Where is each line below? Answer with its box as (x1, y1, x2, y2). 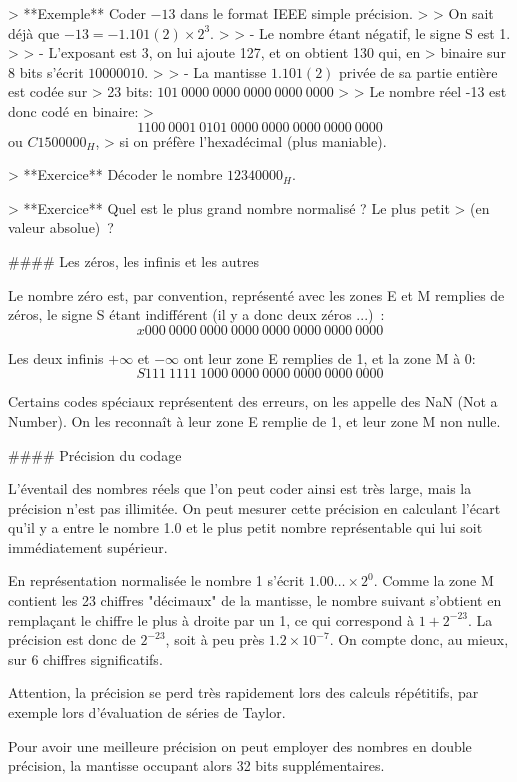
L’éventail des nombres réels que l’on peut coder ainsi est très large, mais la (8, 478, 472, 499)
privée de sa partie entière (339, 61, 498, 82)
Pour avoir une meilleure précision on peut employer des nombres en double (8, 735, 472, 756)
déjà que (8, 22, 60, 43)
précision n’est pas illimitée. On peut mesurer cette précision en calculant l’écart (8, 497, 501, 518)
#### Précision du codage (8, 444, 182, 465)
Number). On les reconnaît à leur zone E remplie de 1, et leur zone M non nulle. (8, 410, 501, 431)
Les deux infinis (8, 347, 104, 368)
